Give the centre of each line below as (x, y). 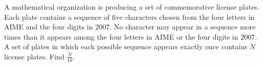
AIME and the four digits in (49, 27)
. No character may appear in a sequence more (183, 27)
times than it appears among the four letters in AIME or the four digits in (121, 36)
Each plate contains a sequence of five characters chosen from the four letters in (129, 16)
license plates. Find (34, 56)
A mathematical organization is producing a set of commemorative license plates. (132, 7)
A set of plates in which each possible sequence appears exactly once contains (126, 46)
